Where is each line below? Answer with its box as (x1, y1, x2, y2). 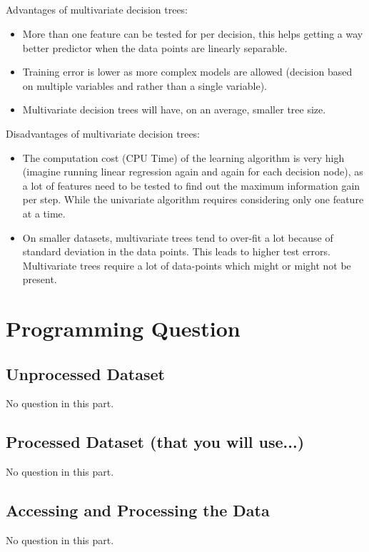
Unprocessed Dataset (6, 362, 165, 384)
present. (22, 272, 57, 287)
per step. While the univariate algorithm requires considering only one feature (22, 192, 364, 207)
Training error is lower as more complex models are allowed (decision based (22, 64, 353, 79)
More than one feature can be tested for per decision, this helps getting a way (22, 26, 363, 41)
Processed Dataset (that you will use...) (6, 431, 305, 453)
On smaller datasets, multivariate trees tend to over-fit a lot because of (22, 230, 333, 245)
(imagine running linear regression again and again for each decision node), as (22, 164, 363, 179)
